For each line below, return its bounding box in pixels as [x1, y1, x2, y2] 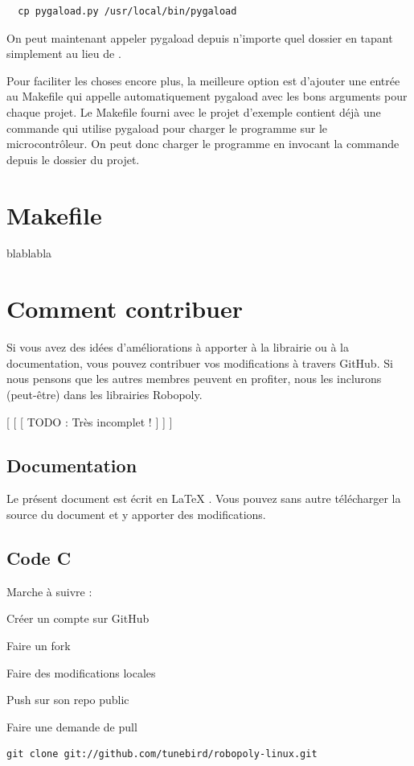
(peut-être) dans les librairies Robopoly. [6, 385, 203, 402]
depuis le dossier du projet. [6, 150, 140, 167]
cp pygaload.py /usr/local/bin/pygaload [18, 6, 237, 17]
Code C [6, 545, 72, 570]
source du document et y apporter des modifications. [6, 505, 266, 522]
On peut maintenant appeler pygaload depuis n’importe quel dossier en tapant [6, 29, 393, 46]
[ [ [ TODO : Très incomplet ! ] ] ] [6, 413, 173, 430]
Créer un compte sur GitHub [6, 610, 150, 627]
